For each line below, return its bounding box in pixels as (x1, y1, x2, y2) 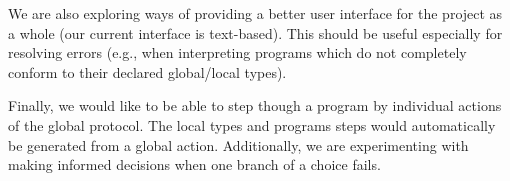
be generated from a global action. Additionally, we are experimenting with (8, 134, 469, 155)
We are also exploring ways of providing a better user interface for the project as (8, 3, 503, 23)
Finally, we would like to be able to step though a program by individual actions (8, 95, 502, 116)
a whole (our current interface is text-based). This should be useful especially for (8, 22, 503, 43)
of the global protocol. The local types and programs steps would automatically (8, 114, 496, 135)
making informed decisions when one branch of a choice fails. (8, 154, 381, 175)
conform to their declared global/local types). (8, 61, 287, 82)
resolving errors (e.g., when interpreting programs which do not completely (8, 42, 467, 63)
